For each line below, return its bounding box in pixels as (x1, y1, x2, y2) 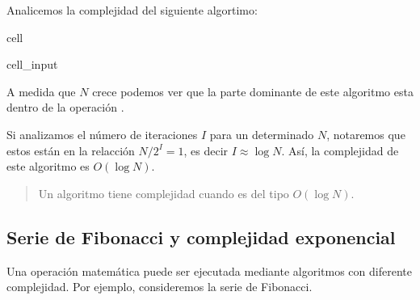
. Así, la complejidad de (281, 142, 399, 158)
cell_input (6, 56, 58, 73)
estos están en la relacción (6, 142, 135, 158)
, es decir (183, 142, 229, 158)
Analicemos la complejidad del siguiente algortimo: (6, 2, 258, 18)
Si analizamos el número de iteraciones (6, 125, 198, 142)
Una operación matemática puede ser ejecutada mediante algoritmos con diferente (6, 262, 412, 279)
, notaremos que (326, 125, 405, 142)
